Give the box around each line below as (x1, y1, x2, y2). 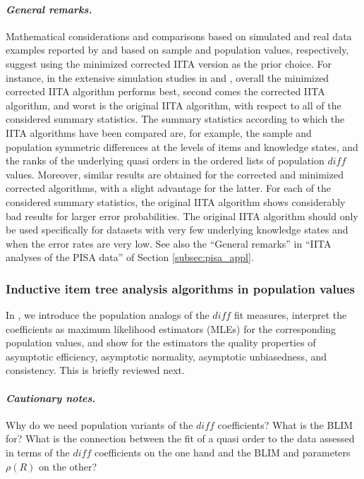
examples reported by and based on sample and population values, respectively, (6, 42, 349, 57)
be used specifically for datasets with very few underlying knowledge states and (6, 222, 348, 237)
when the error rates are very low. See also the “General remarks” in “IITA (6, 236, 332, 250)
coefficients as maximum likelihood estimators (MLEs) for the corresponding (6, 321, 336, 336)
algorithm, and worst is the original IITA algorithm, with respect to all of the (6, 97, 341, 112)
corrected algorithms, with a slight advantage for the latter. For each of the (6, 181, 332, 195)
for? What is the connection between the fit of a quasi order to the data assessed (6, 431, 355, 446)
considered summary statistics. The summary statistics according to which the (6, 111, 345, 126)
